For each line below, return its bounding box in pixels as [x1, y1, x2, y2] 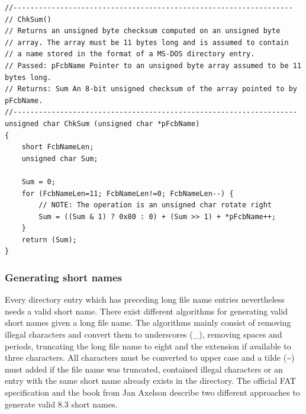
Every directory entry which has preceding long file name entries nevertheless [5, 293, 285, 306]
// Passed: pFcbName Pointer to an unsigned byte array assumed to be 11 [5, 61, 302, 70]
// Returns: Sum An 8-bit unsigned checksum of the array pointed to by [5, 85, 297, 94]
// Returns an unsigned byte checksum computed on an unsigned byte [5, 27, 281, 36]
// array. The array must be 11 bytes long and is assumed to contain [5, 38, 289, 47]
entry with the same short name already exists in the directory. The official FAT [5, 374, 296, 387]
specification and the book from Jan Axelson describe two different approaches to [5, 386, 300, 399]
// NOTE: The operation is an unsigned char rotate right [38, 201, 272, 210]
